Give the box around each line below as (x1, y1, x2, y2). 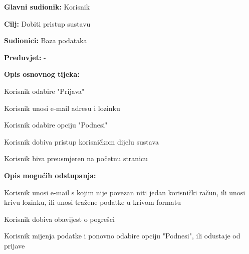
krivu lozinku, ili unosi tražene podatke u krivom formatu (4, 197, 181, 207)
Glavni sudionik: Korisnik (4, 2, 90, 12)
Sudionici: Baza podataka (4, 35, 87, 46)
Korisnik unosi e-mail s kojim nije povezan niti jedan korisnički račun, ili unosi (4, 187, 245, 197)
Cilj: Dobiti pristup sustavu (4, 18, 91, 29)
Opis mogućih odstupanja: (4, 170, 96, 180)
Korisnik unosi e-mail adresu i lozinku (4, 102, 120, 113)
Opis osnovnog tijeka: (4, 69, 80, 79)
